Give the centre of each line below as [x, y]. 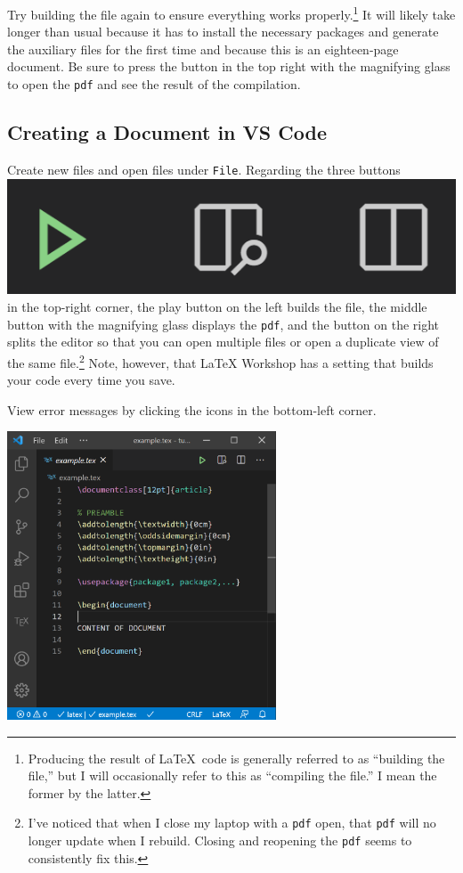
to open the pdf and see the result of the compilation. [154, 84]
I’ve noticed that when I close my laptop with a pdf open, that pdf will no [232, 823]
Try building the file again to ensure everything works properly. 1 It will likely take [231, 13]
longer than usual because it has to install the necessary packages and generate [223, 32]
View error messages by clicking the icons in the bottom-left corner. [192, 409]
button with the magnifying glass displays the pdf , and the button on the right [223, 324]
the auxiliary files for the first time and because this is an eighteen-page [203, 49]
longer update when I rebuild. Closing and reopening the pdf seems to [220, 840]
